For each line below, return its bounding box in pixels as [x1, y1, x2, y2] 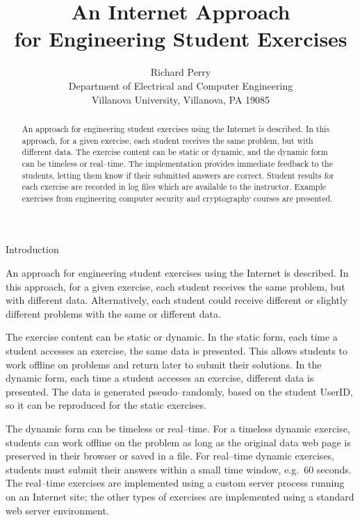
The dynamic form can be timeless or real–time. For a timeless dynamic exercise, [6, 421, 350, 436]
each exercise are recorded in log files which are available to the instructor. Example [22, 181, 327, 193]
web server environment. [6, 503, 109, 517]
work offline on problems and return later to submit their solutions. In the [6, 357, 322, 371]
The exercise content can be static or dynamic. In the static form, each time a [6, 330, 338, 344]
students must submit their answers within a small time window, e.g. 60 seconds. [6, 462, 352, 476]
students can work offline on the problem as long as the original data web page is [6, 434, 351, 449]
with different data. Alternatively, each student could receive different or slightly [6, 293, 348, 307]
